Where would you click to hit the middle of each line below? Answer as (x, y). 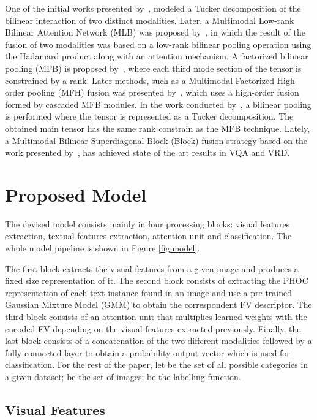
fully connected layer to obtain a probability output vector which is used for (147, 352)
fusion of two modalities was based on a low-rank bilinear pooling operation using (158, 44)
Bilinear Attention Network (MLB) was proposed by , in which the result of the (155, 32)
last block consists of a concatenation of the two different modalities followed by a (158, 341)
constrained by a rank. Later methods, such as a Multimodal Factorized (140, 80)
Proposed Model (76, 194)
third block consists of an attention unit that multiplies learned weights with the (156, 316)
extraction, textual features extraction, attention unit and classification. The (148, 236)
